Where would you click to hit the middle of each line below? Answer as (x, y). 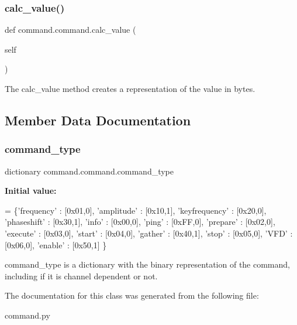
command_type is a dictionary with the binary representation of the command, (147, 264)
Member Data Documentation (98, 120)
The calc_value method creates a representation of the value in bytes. (130, 88)
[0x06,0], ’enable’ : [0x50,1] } (56, 244)
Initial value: (31, 191)
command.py (27, 315)
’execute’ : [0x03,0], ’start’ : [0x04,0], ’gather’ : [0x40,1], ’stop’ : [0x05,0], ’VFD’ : (149, 233)
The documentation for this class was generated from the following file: (132, 295)
